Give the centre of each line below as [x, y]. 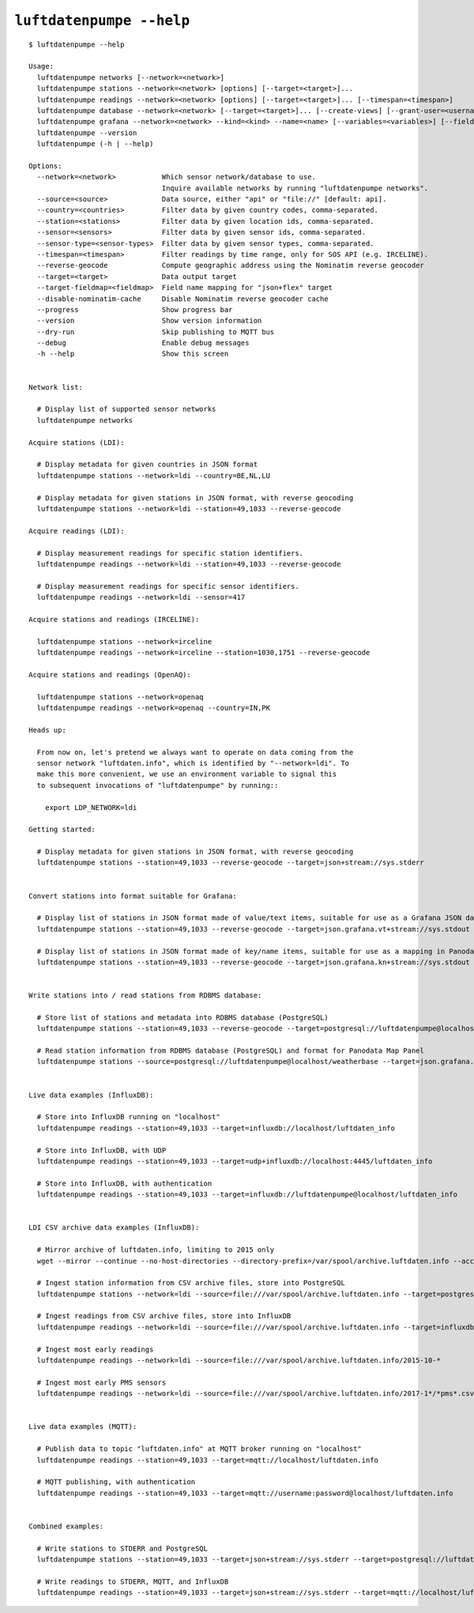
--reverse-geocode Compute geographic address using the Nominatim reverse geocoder [230, 266]
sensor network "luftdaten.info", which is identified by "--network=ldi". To [193, 763]
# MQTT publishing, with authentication [116, 1482]
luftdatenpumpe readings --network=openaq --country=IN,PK [153, 708]
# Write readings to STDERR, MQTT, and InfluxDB [133, 1581]
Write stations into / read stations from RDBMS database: [145, 995]
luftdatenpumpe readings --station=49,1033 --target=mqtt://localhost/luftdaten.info [208, 1460]
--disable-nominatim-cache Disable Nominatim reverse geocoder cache [182, 299]
